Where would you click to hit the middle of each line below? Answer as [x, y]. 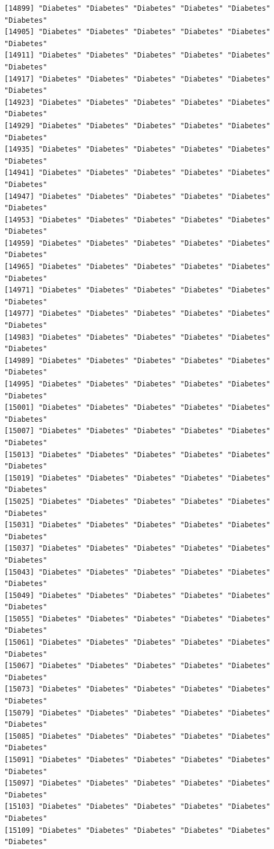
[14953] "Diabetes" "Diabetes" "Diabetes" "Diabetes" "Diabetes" [137, 220]
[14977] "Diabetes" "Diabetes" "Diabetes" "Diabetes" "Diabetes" [137, 314]
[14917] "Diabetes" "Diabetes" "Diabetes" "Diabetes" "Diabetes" [137, 79]
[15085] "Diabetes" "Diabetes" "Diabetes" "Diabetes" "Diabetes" [137, 736]
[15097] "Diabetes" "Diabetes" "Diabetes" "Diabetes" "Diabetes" [137, 783]
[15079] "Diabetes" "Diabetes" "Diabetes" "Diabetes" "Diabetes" [137, 713]
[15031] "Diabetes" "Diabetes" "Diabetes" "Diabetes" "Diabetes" [137, 525]
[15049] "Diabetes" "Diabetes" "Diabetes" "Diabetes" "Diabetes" [137, 595]
